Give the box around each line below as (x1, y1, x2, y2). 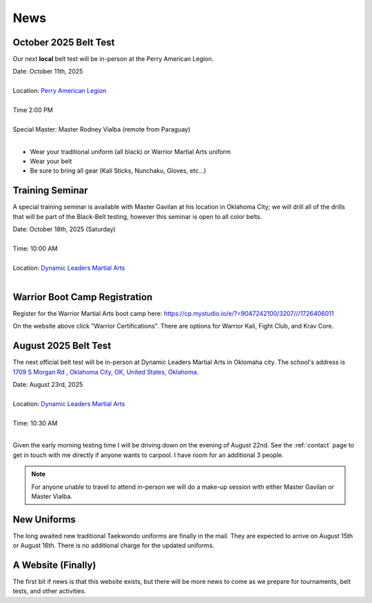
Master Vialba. (31, 492, 72, 500)
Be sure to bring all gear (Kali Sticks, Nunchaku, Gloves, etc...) (30, 167, 207, 175)
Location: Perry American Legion (12, 87, 107, 95)
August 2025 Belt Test (12, 340, 112, 352)
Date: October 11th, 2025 (12, 67, 83, 76)
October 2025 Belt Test (12, 36, 115, 48)
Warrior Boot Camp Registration (12, 291, 153, 303)
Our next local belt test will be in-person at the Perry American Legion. (12, 55, 214, 63)
